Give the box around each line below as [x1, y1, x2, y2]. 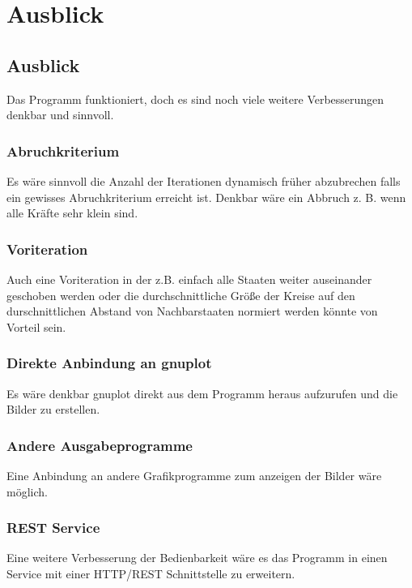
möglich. [6, 483, 48, 500]
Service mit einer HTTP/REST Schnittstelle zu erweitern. [6, 564, 295, 582]
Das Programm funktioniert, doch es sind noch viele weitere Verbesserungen [6, 90, 384, 107]
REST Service [6, 517, 100, 538]
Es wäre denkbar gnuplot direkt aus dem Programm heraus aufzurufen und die [6, 384, 398, 401]
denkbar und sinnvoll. [6, 106, 114, 123]
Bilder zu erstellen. [6, 401, 100, 418]
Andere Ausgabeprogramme [6, 435, 193, 455]
